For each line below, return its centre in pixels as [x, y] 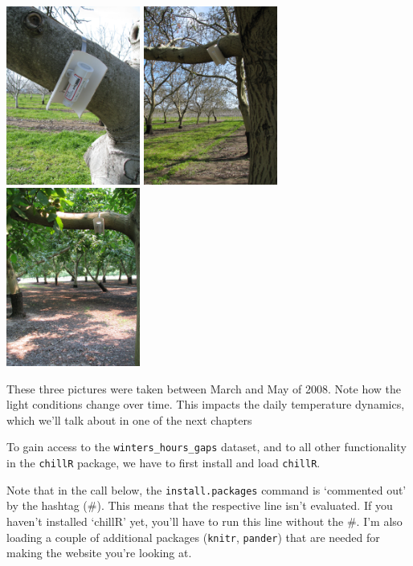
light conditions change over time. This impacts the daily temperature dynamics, [206, 404]
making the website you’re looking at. [99, 553]
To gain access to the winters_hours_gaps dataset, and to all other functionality [206, 447]
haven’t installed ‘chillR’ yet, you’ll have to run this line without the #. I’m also [204, 521]
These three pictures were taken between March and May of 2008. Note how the [204, 388]
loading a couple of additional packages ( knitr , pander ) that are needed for [193, 537]
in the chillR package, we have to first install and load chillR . [164, 463]
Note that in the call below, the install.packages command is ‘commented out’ [206, 489]
